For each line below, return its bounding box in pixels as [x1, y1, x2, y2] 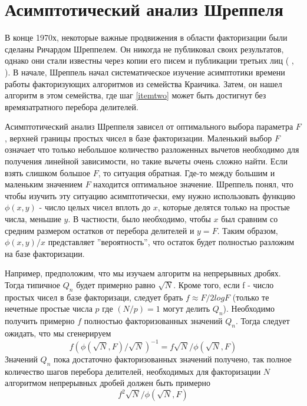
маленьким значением [5, 178, 82, 190]
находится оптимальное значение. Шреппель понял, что [93, 178, 293, 190]
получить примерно [5, 315, 75, 327]
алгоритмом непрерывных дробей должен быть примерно [5, 377, 210, 389]
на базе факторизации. [5, 247, 85, 259]
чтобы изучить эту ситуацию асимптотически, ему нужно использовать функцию [5, 189, 295, 202]
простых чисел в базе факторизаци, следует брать [5, 291, 183, 303]
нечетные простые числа [5, 302, 93, 315]
